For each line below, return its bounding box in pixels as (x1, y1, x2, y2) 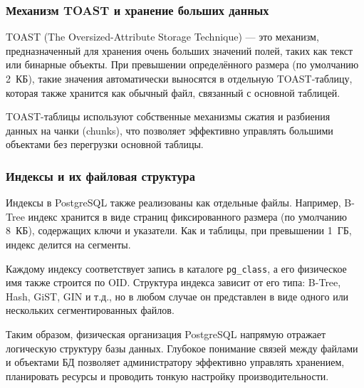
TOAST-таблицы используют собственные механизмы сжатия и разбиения (6, 109, 331, 124)
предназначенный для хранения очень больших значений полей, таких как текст (6, 43, 353, 58)
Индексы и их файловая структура (6, 167, 195, 184)
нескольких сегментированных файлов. (6, 303, 175, 318)
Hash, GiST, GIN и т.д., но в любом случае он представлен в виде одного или (6, 288, 349, 303)
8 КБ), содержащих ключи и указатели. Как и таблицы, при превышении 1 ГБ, (6, 223, 352, 238)
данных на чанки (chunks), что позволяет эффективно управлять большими (6, 122, 333, 137)
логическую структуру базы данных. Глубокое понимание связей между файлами (6, 340, 358, 355)
